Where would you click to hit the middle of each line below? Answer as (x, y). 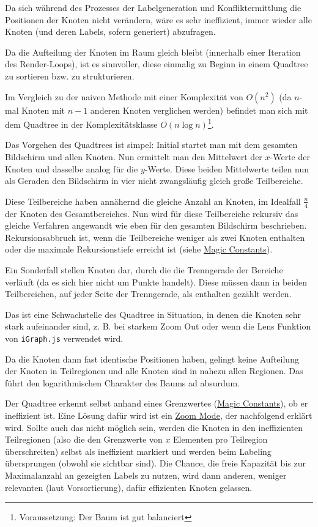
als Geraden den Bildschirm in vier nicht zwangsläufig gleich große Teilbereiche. (154, 181)
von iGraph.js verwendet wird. (64, 338)
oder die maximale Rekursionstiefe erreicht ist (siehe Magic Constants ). (139, 249)
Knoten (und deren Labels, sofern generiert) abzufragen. (110, 31)
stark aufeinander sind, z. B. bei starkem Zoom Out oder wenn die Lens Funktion (158, 326)
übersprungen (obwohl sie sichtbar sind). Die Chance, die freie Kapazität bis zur (155, 463)
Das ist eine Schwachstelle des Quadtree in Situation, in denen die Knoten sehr (153, 314)
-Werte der (290, 157)
